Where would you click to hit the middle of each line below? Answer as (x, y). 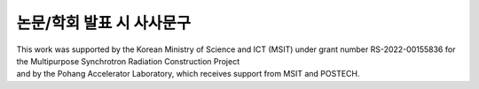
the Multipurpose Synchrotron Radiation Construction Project (128, 61)
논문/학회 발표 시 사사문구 (104, 23)
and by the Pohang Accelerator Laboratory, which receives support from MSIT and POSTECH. (188, 74)
